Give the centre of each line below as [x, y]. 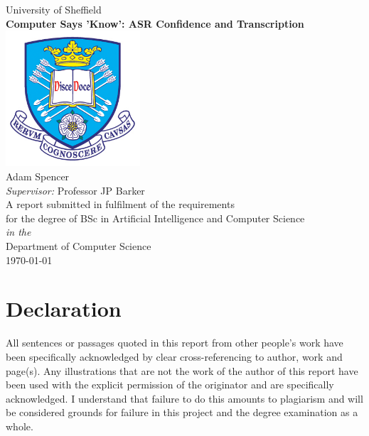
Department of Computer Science [79, 246]
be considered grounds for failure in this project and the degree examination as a [182, 412]
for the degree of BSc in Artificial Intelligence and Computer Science [155, 218]
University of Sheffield [54, 9]
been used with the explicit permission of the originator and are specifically [170, 385]
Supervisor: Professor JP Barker [75, 190]
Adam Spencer [38, 176]
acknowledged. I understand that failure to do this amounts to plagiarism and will [184, 398]
